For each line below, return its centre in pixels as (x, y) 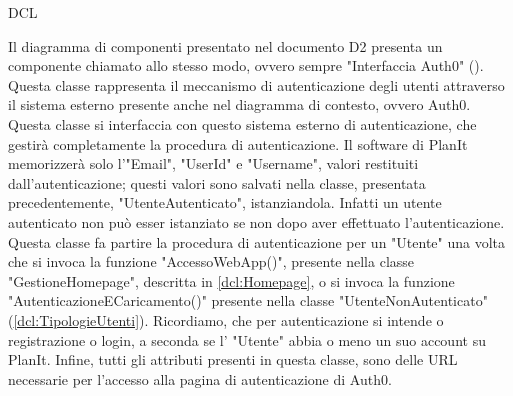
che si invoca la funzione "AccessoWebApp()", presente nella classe (211, 261)
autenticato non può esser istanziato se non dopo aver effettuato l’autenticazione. (256, 221)
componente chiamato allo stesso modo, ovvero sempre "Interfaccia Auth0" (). (246, 65)
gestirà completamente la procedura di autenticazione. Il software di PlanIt (238, 143)
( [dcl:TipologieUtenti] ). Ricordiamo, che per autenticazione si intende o (226, 319)
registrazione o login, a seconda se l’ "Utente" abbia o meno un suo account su (247, 339)
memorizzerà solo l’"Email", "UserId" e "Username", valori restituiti (213, 163)
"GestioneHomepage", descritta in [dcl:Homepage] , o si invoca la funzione (231, 280)
